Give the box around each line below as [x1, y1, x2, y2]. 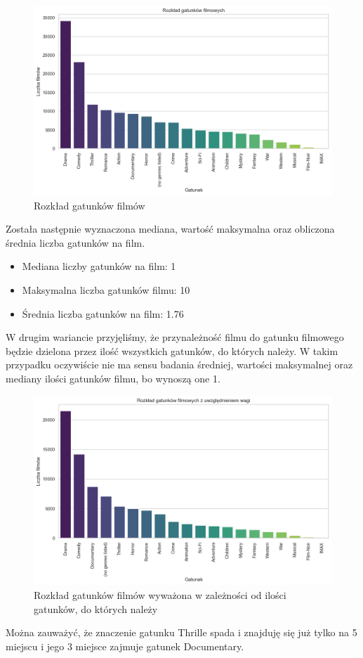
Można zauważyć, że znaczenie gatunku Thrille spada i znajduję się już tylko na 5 [6, 625, 357, 640]
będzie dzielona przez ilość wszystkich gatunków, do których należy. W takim [6, 343, 338, 358]
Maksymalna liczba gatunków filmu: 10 [22, 282, 190, 297]
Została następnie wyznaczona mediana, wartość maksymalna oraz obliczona [6, 221, 335, 236]
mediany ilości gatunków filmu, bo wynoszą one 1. [6, 370, 220, 385]
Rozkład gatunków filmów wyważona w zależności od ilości [34, 588, 286, 602]
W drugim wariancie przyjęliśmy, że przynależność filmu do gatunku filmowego [6, 330, 344, 344]
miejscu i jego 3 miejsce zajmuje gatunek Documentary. [6, 638, 244, 653]
